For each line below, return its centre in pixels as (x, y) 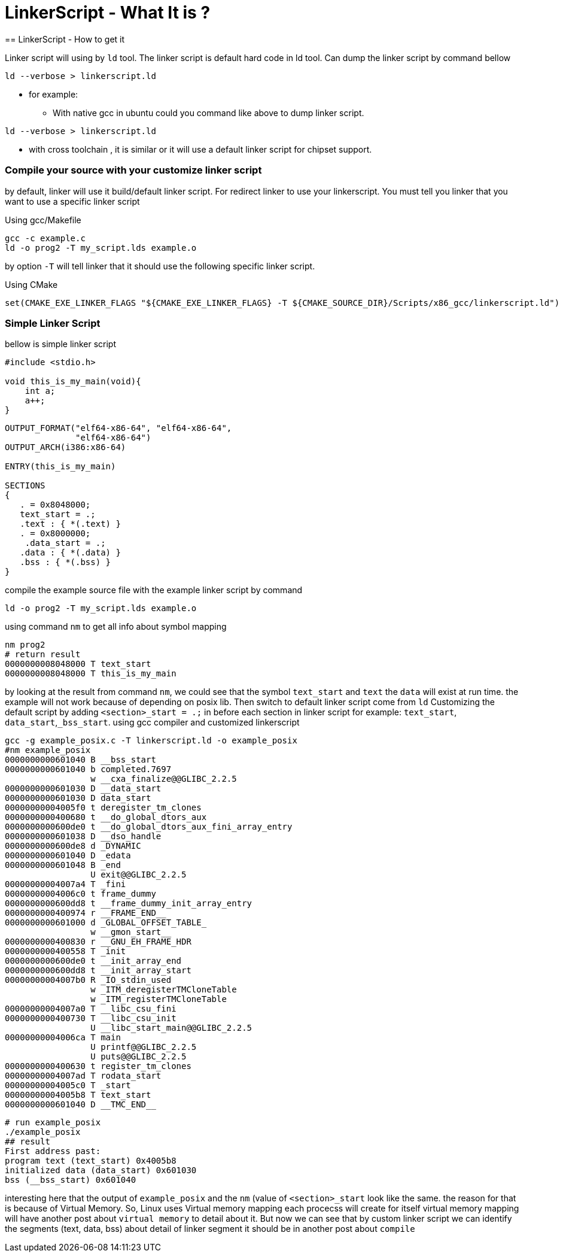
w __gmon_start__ (131, 932)
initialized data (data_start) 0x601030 (101, 1171)
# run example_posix (53, 1123)
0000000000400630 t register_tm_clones (98, 1066)
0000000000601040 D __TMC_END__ (80, 1105)
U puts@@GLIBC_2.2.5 (139, 1057)
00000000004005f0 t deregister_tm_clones (103, 808)
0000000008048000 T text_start (78, 664)
